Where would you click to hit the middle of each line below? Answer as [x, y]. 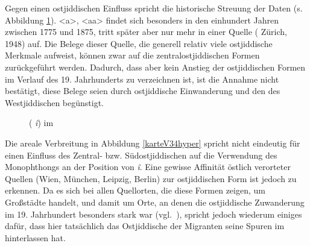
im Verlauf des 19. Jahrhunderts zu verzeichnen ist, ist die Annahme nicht [142, 79]
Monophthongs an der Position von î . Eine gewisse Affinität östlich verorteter [148, 167]
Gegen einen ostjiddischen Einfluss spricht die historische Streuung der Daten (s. [154, 8]
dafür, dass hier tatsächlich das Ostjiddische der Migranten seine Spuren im [145, 226]
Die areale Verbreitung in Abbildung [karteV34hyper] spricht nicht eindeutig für [153, 143]
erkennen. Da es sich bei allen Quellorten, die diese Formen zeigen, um [135, 190]
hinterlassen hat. [35, 237]
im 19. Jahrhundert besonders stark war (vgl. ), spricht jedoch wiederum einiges [153, 214]
